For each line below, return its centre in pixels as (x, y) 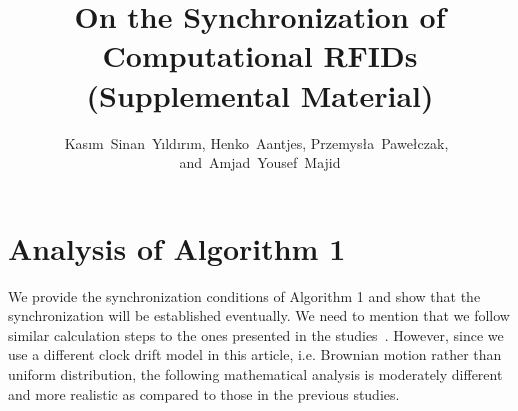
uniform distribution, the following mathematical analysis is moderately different (255, 374)
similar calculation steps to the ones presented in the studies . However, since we (256, 334)
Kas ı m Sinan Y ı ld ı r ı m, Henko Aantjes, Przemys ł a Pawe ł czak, (256, 142)
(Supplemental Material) (260, 94)
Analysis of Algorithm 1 (177, 247)
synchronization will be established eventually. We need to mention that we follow (259, 315)
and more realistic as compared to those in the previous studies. (204, 393)
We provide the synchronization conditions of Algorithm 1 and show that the (244, 295)
